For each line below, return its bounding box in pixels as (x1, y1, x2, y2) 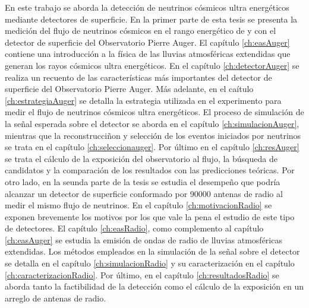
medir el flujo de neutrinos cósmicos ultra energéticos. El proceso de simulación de (5, 106, 304, 118)
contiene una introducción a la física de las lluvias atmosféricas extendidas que (5, 47, 291, 60)
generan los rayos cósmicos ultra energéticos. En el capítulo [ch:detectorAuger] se (5, 59, 299, 71)
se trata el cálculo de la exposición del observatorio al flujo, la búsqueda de (5, 152, 278, 164)
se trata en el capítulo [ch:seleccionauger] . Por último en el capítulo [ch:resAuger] (5, 141, 299, 153)
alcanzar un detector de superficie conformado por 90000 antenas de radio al (5, 187, 283, 199)
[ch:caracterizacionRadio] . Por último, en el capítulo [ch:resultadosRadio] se (5, 268, 279, 281)
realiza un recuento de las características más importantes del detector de (5, 71, 272, 83)
